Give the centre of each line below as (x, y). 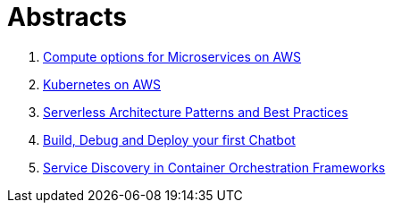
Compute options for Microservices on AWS (172, 56)
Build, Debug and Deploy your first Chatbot (169, 139)
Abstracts (67, 17)
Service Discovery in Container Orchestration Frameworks (214, 167)
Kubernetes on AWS (102, 84)
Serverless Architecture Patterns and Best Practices (196, 112)
